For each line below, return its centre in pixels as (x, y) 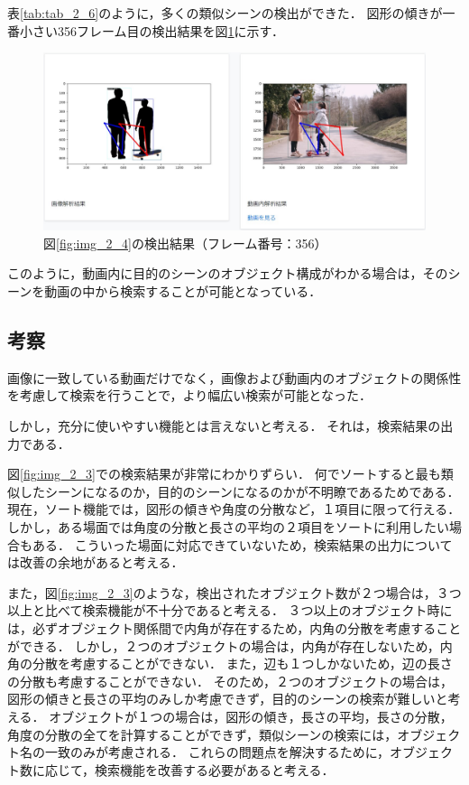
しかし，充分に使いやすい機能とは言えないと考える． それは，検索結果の (224, 426)
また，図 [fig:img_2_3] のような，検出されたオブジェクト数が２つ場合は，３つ (234, 592)
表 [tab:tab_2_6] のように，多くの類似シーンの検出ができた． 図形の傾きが (225, 13)
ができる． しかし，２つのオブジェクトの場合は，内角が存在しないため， (224, 645)
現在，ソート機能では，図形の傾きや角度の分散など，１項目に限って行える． (234, 509)
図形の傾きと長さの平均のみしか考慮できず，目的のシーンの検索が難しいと (228, 699)
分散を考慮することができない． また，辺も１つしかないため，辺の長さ (242, 664)
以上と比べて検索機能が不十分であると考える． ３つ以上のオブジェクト (217, 610)
